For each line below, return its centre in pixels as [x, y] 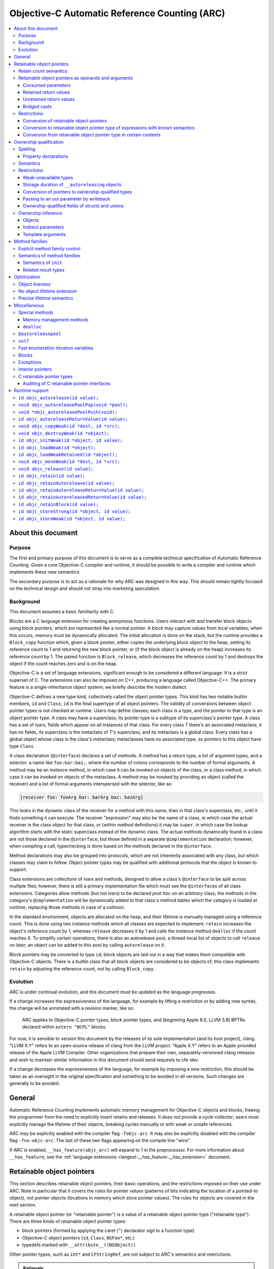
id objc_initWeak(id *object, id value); [71, 441]
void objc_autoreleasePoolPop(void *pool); [73, 405]
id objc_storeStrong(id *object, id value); [75, 512]
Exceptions [30, 362]
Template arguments [44, 234]
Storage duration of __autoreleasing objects [72, 185]
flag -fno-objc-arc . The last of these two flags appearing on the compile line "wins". [100, 1141]
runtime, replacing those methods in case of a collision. [67, 907]
